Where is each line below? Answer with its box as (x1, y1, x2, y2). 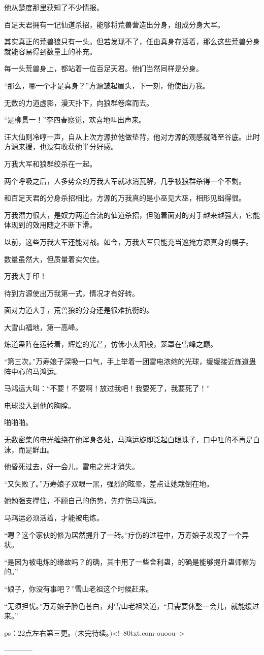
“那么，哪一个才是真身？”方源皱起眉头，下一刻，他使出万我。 (4, 80, 210, 90)
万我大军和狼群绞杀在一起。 (4, 158, 96, 169)
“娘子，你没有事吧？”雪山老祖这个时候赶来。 (4, 583, 153, 594)
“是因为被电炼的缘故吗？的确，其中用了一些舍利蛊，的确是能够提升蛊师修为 (4, 556, 256, 567)
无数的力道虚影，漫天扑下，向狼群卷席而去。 (4, 97, 153, 108)
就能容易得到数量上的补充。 (4, 46, 96, 56)
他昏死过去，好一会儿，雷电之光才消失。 (4, 461, 139, 472)
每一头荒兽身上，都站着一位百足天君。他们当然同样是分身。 (4, 63, 203, 74)
